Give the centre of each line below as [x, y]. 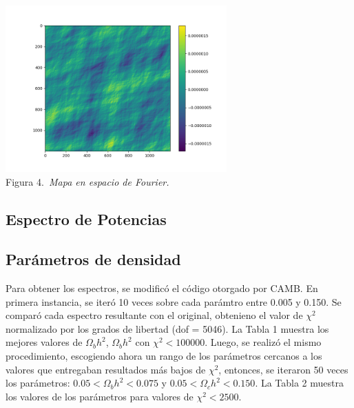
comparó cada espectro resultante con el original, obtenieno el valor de [154, 315]
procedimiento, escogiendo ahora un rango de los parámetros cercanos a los [164, 356]
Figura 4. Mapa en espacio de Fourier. [87, 181]
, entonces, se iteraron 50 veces [283, 369]
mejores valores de [44, 342]
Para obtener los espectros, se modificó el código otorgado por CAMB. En [162, 288]
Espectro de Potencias [86, 218]
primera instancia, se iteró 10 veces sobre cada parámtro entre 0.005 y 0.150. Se [174, 301]
